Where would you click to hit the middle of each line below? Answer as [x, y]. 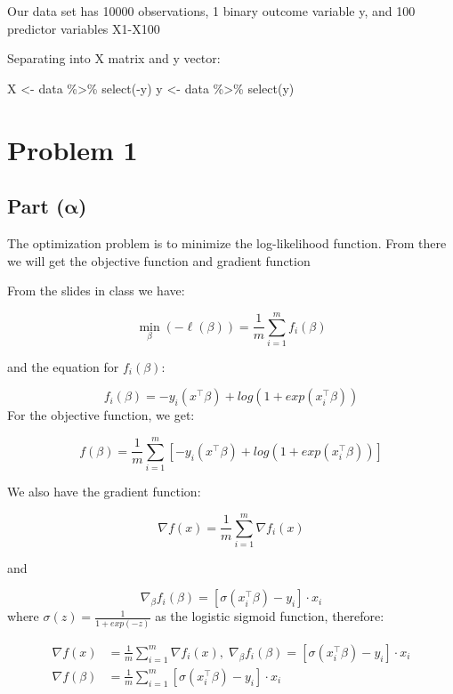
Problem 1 [73, 149]
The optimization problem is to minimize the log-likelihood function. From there [227, 242]
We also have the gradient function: [104, 492]
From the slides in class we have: [96, 291]
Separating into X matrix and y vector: [114, 58]
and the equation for [63, 366]
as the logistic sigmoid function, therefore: [270, 616]
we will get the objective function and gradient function [159, 260]
